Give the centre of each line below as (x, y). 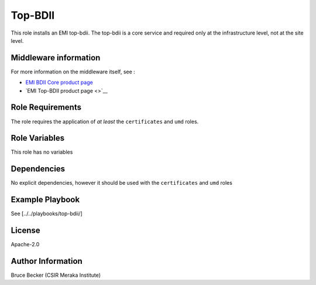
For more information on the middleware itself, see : (73, 72)
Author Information (47, 261)
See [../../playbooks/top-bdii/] (47, 213)
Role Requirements (46, 108)
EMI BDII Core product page (59, 83)
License (25, 231)
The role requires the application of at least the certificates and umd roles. (105, 121)
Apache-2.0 (25, 245)
